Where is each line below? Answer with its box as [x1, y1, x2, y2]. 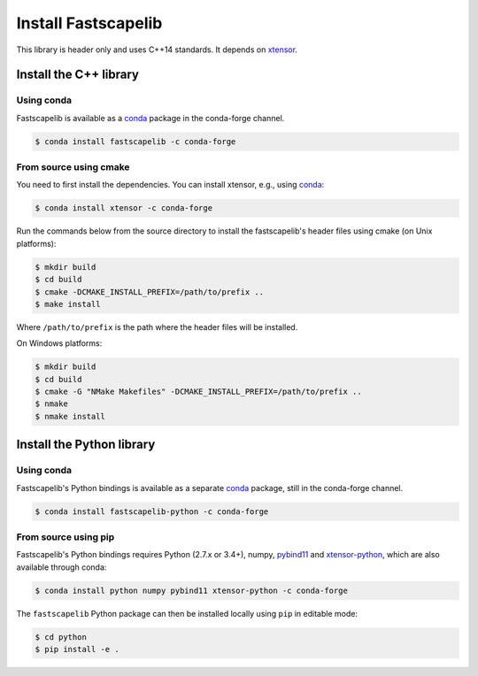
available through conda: [16, 562, 107, 572]
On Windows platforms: [16, 338, 103, 349]
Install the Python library [16, 437, 156, 452]
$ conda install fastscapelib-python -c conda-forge [35, 506, 269, 517]
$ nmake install [35, 411, 106, 421]
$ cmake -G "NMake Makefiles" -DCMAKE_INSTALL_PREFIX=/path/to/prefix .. [35, 387, 362, 397]
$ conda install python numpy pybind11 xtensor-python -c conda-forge [35, 585, 349, 595]
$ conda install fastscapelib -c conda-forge [35, 136, 236, 146]
